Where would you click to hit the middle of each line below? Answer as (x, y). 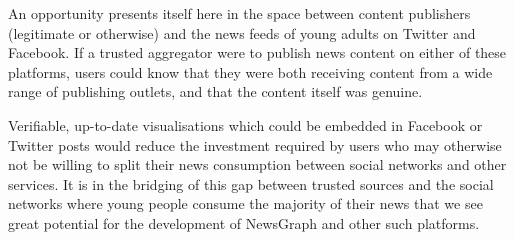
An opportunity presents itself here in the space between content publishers (239, 13)
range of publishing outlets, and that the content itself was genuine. (215, 91)
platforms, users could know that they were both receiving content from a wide (250, 71)
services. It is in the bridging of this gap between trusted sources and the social (251, 183)
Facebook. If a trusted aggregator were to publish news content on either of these (257, 52)
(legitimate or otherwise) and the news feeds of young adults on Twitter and (242, 32)
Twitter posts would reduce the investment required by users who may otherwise (255, 144)
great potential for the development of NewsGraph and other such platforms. (244, 222)
